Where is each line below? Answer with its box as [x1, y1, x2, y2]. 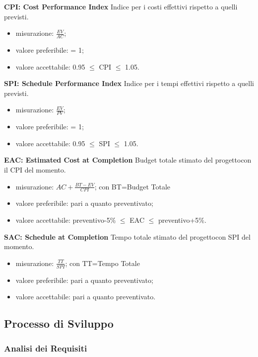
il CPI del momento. [4, 165, 66, 175]
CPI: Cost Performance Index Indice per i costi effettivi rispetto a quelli [4, 1, 238, 11]
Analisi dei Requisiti [4, 342, 87, 354]
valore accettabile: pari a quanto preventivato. [15, 291, 156, 302]
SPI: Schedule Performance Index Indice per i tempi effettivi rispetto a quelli [4, 78, 255, 89]
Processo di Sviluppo [4, 316, 114, 331]
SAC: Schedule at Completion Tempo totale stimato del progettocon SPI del [4, 231, 251, 242]
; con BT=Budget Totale [94, 181, 171, 191]
